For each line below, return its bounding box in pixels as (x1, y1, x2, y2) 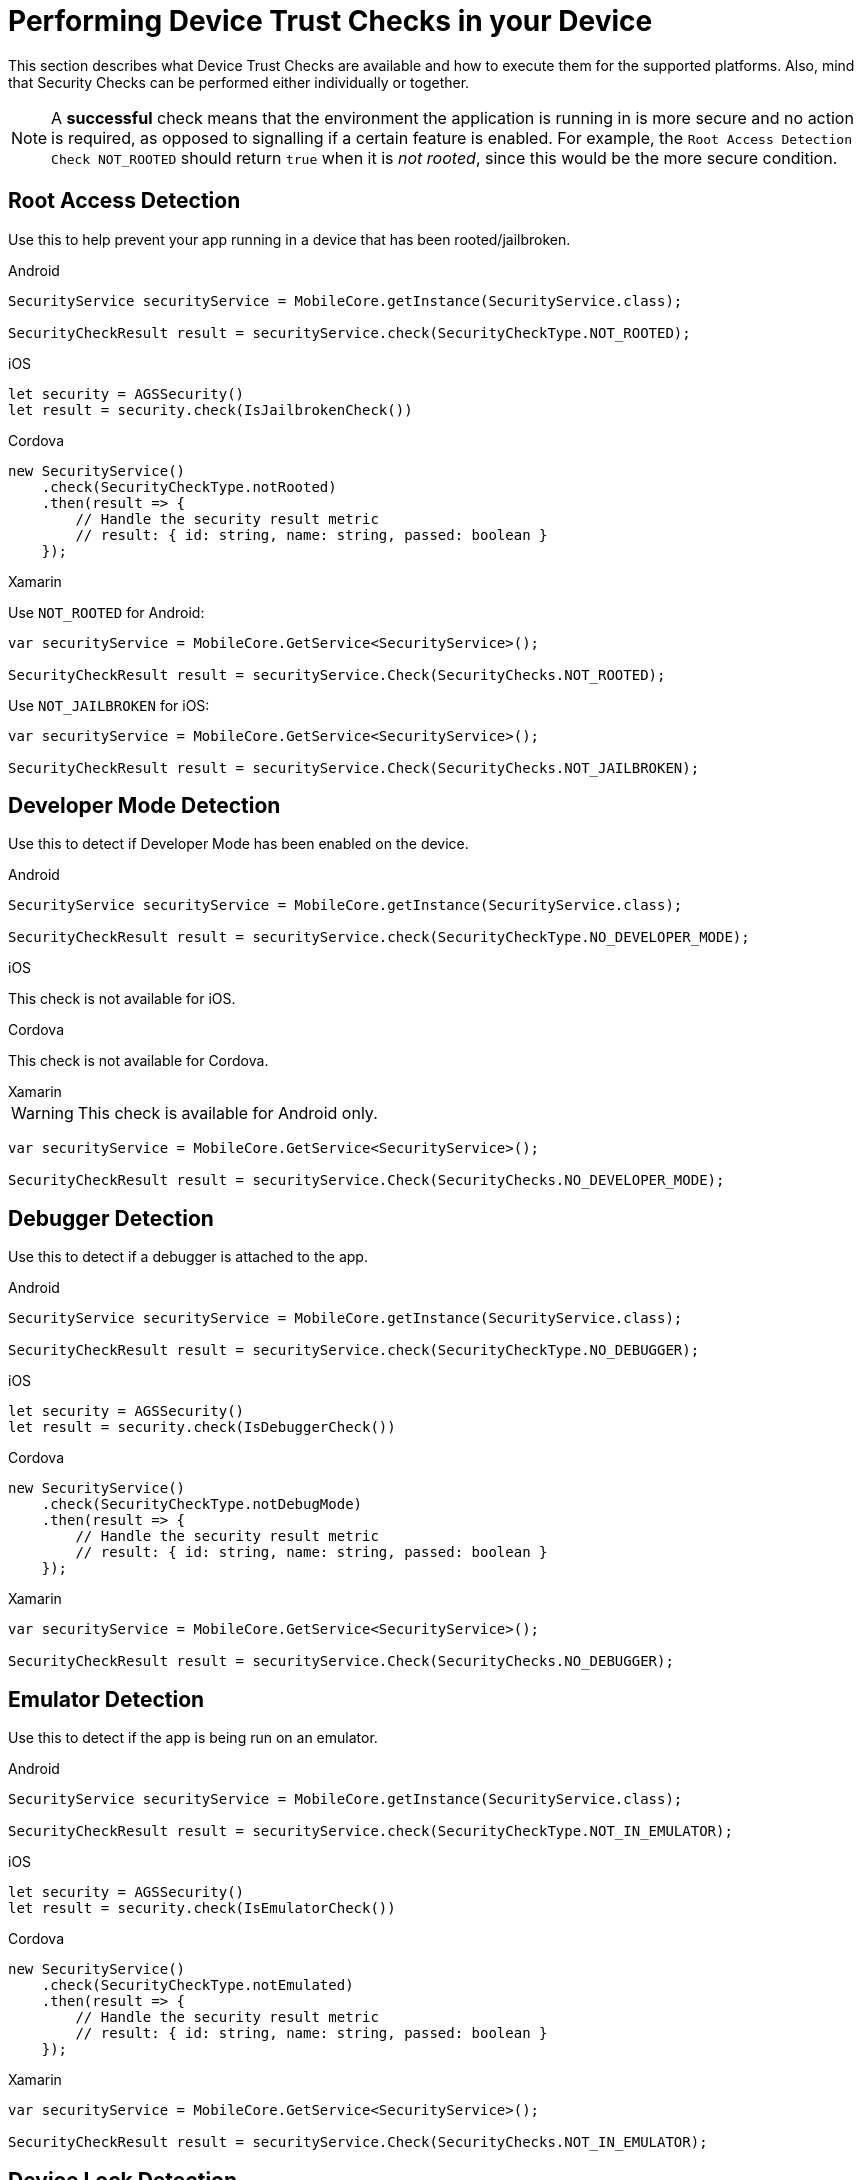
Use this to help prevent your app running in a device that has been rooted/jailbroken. (8, 230, 571, 248)
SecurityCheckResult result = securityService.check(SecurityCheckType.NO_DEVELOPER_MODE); (8, 929, 750, 946)
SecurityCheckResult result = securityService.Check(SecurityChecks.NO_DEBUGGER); (8, 1653, 674, 1670)
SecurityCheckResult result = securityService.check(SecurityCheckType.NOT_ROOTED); (8, 324, 691, 341)
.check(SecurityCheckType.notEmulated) (41, 1977, 354, 1994)
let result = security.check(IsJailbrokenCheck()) (8, 401, 413, 418)
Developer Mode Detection (8, 793, 281, 819)
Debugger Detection (8, 1205, 214, 1231)
